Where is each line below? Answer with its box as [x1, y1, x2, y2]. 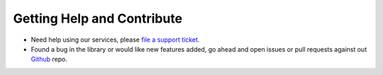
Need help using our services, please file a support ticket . [30, 35, 200, 44]
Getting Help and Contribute [13, 11, 183, 26]
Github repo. [30, 55, 67, 64]
